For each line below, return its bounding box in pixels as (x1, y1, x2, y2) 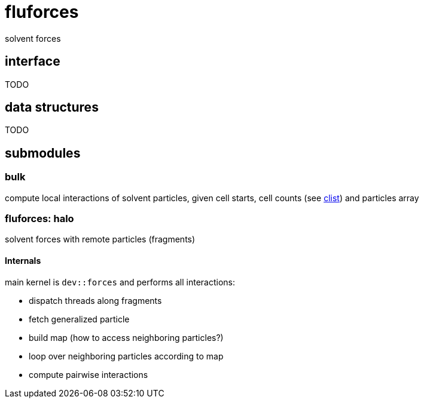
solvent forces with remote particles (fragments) (5, 234, 196, 245)
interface (5, 54, 60, 69)
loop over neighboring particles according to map (29, 350, 224, 361)
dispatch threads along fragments (29, 295, 162, 306)
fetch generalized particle (29, 313, 130, 324)
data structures (5, 100, 99, 115)
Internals (5, 256, 41, 266)
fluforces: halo (5, 213, 74, 225)
